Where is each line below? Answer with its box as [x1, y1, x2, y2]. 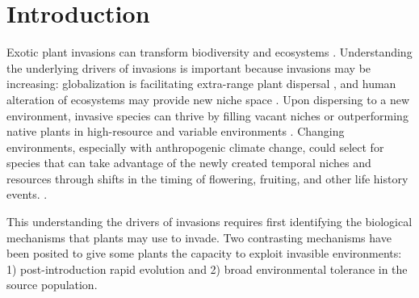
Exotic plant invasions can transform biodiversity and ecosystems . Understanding [6, 44, 413, 61]
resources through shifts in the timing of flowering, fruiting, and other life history [6, 170, 409, 187]
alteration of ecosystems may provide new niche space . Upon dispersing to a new [6, 90, 410, 107]
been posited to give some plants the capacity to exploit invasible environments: [6, 245, 402, 262]
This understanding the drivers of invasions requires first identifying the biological [6, 213, 413, 230]
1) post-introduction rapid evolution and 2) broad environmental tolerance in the [6, 260, 408, 277]
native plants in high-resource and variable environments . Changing [6, 123, 345, 140]
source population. [6, 276, 98, 293]
